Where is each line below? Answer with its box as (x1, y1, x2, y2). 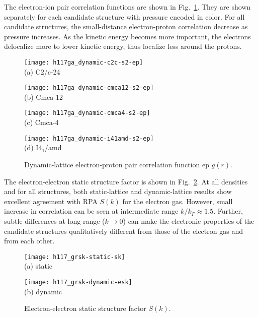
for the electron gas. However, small (122, 196, 233, 206)
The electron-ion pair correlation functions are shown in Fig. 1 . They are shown (4, 2, 251, 12)
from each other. (4, 235, 55, 246)
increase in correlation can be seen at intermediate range (4, 206, 179, 216)
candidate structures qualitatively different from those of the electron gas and (4, 225, 243, 236)
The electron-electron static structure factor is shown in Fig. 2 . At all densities (4, 176, 248, 186)
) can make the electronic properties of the (123, 215, 254, 226)
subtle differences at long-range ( (4, 215, 105, 226)
